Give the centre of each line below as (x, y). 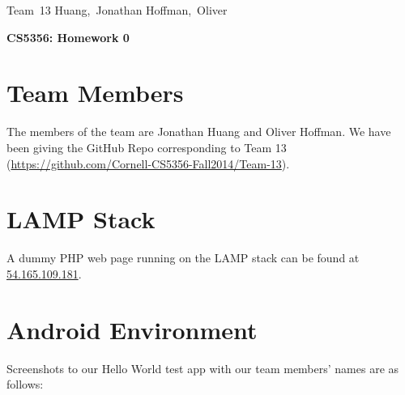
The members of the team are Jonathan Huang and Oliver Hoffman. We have (199, 132)
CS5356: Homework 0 (68, 37)
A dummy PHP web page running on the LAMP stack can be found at (183, 258)
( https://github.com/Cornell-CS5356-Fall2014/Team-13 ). (148, 163)
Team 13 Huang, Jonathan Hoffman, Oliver (117, 10)
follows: (25, 384)
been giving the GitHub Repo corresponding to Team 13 (147, 147)
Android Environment (132, 329)
